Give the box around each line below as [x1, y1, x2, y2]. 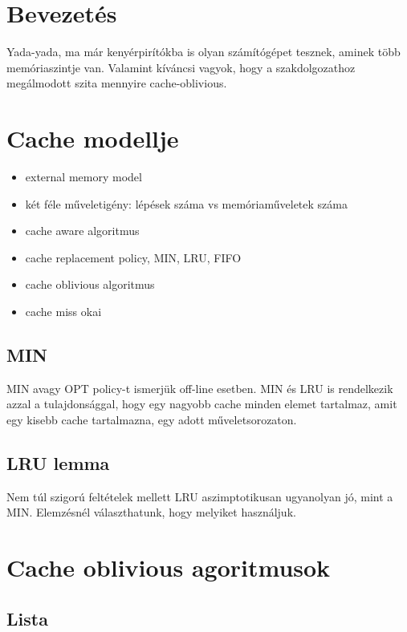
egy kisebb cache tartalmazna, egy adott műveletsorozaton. [6, 411, 297, 427]
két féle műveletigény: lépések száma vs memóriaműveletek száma [25, 195, 348, 212]
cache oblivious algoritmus [25, 276, 155, 293]
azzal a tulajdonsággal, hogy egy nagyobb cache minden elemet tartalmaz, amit [6, 395, 397, 412]
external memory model [25, 168, 142, 185]
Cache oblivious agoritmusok [6, 551, 331, 584]
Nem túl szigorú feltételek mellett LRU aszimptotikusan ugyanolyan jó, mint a [6, 488, 393, 504]
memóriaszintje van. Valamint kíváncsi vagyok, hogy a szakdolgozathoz [6, 59, 356, 75]
